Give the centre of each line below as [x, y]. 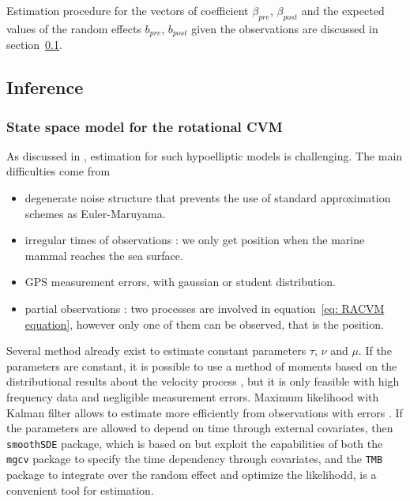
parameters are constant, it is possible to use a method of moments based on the [202, 365]
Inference [45, 87]
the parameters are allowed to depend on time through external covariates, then [200, 428]
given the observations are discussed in [285, 28]
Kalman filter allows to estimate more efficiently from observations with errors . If [205, 412]
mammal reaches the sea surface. [104, 255]
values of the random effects [74, 28]
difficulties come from [58, 171]
